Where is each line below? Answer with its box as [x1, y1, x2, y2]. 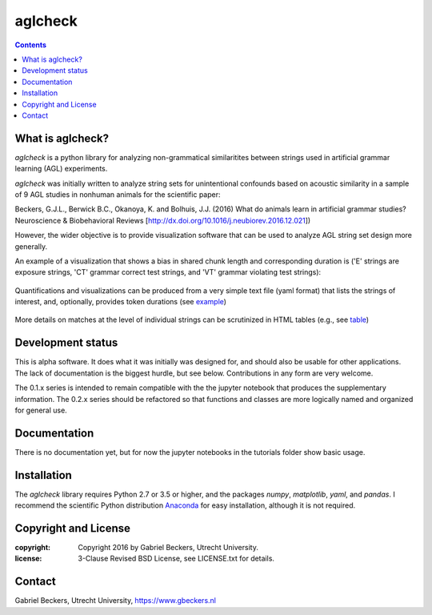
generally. [14, 241, 48, 251]
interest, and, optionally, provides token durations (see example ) [14, 297, 227, 307]
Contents [14, 40, 47, 50]
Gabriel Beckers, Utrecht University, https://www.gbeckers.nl [14, 596, 216, 605]
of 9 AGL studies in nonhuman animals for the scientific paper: [14, 189, 221, 199]
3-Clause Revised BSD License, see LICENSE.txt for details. [78, 553, 275, 564]
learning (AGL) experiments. [14, 164, 108, 174]
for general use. [14, 405, 67, 415]
